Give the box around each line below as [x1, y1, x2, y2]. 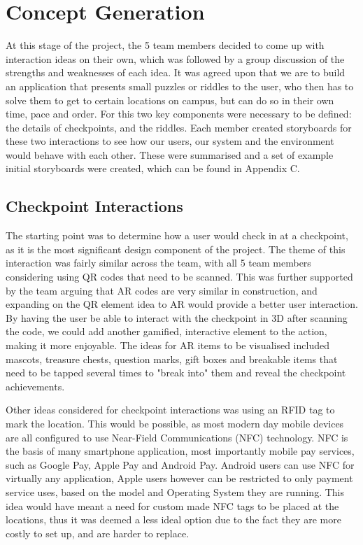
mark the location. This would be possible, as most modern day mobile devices [6, 416, 344, 430]
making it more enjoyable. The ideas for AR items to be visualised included [6, 338, 329, 353]
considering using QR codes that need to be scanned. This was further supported [6, 269, 353, 284]
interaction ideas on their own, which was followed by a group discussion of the [6, 51, 345, 66]
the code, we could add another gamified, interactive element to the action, [6, 324, 327, 339]
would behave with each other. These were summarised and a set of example [6, 147, 334, 162]
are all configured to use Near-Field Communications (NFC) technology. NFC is [6, 430, 348, 444]
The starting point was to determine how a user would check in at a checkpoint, [6, 228, 348, 243]
